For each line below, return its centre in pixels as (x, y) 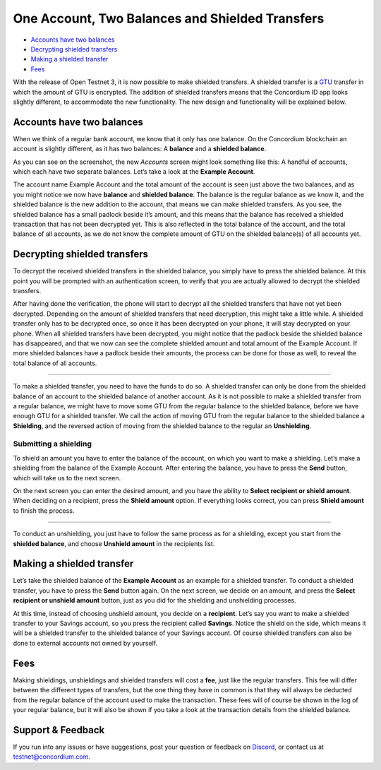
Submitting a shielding (52, 444)
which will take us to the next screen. (67, 478)
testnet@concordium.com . (52, 757)
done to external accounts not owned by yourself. (85, 643)
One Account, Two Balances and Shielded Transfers (169, 18)
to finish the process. (44, 510)
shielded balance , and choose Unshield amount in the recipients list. (114, 543)
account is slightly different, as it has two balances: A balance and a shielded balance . (140, 149)
